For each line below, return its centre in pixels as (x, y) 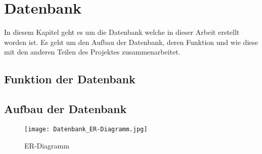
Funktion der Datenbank (70, 79)
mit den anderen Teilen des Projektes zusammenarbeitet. (92, 52)
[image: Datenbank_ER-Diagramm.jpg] (86, 129)
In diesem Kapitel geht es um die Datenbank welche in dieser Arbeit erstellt (122, 32)
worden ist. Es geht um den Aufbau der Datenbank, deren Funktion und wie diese (131, 42)
